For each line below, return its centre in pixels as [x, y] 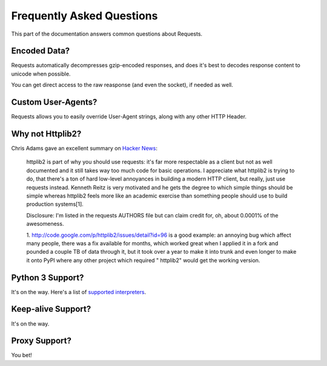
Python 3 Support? [48, 278]
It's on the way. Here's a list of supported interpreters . [79, 292]
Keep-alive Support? [51, 309]
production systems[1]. [55, 204]
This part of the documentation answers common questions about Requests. [107, 34]
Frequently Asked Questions [84, 16]
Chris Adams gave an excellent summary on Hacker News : [84, 149]
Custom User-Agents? [54, 102]
